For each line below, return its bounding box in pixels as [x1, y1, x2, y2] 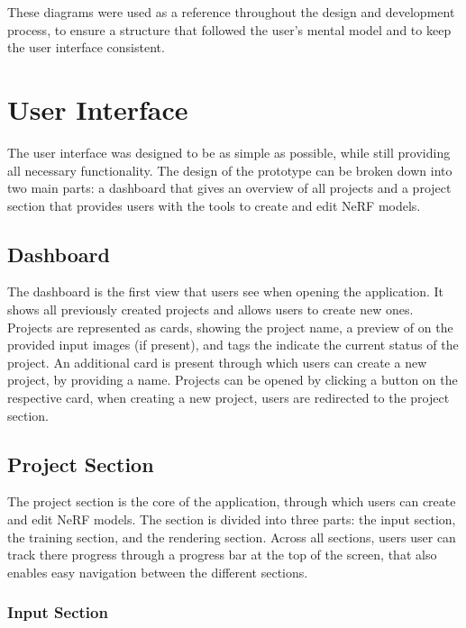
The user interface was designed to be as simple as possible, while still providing [7, 142, 451, 161]
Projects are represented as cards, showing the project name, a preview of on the [7, 317, 453, 336]
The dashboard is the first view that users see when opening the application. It [7, 282, 443, 301]
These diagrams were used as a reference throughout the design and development [7, 3, 455, 21]
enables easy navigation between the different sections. [7, 562, 308, 581]
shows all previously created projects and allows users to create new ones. [7, 300, 414, 319]
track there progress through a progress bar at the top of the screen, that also [7, 545, 437, 564]
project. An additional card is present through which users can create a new [7, 352, 427, 371]
